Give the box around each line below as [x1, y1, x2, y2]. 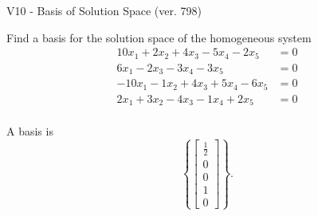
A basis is [6, 123, 53, 139]
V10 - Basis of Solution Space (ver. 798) [6, 2, 202, 18]
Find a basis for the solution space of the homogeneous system [6, 29, 312, 45]
